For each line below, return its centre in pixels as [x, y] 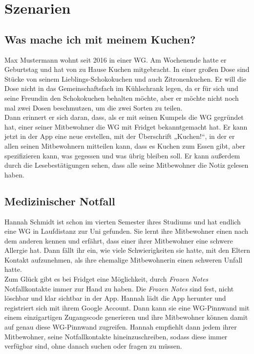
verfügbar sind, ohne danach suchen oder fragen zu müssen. [93, 346]
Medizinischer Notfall [60, 201]
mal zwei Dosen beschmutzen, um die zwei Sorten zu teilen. [94, 107]
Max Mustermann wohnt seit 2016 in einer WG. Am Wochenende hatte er [116, 59]
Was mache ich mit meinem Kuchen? [100, 39]
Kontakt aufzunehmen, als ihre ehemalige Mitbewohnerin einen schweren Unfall [124, 259]
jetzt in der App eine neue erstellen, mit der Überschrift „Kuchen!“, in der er [120, 136]
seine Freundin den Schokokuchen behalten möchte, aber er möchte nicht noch [122, 98]
